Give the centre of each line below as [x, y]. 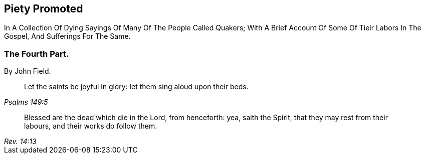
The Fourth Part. [37, 54]
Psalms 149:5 [26, 102]
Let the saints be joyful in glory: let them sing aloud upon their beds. [136, 87]
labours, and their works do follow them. [91, 126]
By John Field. [28, 71]
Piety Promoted [44, 9]
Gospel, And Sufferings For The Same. [67, 36]
